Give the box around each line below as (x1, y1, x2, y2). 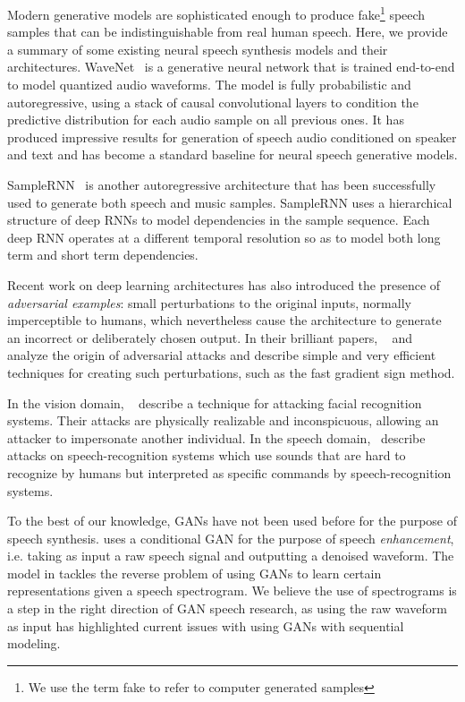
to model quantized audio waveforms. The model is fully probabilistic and (7, 75, 411, 94)
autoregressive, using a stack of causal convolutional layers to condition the (7, 92, 418, 111)
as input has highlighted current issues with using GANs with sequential (7, 616, 404, 635)
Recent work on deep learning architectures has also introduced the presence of (7, 275, 441, 294)
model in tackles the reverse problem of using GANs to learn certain (7, 563, 382, 582)
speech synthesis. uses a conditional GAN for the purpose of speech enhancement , (7, 528, 454, 547)
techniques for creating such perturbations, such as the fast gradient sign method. (7, 363, 455, 381)
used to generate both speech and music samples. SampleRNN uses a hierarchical (7, 193, 452, 211)
